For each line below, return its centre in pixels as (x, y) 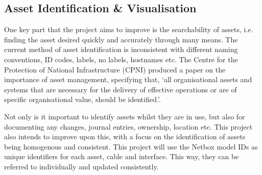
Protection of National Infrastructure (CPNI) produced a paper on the (115, 69)
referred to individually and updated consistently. (81, 166)
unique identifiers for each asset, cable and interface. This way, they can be (122, 156)
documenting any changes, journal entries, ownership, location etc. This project (128, 126)
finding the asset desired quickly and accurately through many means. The (121, 39)
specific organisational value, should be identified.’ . (82, 99)
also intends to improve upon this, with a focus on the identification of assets (125, 136)
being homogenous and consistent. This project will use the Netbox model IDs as (131, 146)
